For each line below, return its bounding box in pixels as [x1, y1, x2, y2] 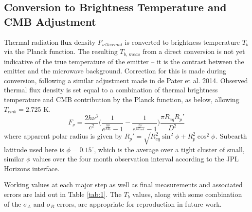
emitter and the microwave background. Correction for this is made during [4, 66, 226, 76]
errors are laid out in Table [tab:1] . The [4, 189, 122, 199]
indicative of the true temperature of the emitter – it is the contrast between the [4, 56, 244, 66]
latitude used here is [4, 144, 64, 154]
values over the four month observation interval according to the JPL [33, 154, 239, 164]
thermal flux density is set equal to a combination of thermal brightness [4, 85, 218, 95]
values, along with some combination [132, 189, 242, 199]
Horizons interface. [4, 163, 60, 173]
